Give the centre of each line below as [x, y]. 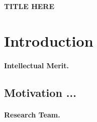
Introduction [49, 40]
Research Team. [32, 114]
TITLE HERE [29, 6]
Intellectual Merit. [37, 65]
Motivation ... [40, 92]
